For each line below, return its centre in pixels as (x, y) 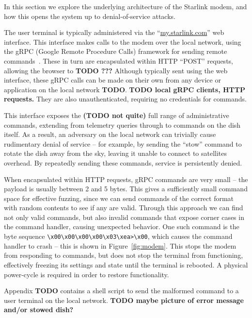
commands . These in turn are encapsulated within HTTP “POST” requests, (118, 60)
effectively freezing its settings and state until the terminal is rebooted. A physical (126, 264)
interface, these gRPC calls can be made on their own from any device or (112, 80)
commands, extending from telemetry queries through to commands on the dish (122, 125)
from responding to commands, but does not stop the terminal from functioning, (124, 255)
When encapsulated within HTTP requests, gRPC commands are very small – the (126, 179)
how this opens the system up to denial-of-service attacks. (90, 16)
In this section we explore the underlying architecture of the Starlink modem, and (126, 6)
